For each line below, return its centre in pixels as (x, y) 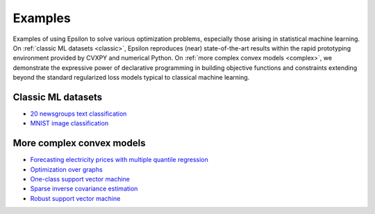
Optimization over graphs (67, 169)
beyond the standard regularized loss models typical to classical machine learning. (131, 78)
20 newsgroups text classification (78, 114)
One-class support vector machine (80, 179)
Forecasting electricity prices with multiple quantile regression (119, 160)
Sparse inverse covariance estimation (84, 189)
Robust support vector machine (75, 198)
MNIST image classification (69, 123)
